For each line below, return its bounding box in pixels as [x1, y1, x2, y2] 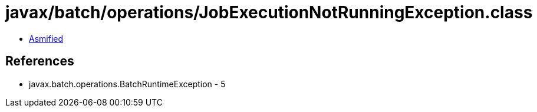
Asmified [29, 33, 64, 44]
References [5, 54, 74, 69]
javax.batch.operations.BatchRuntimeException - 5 [29, 78, 226, 89]
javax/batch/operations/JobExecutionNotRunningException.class [5, 2, 533, 22]
